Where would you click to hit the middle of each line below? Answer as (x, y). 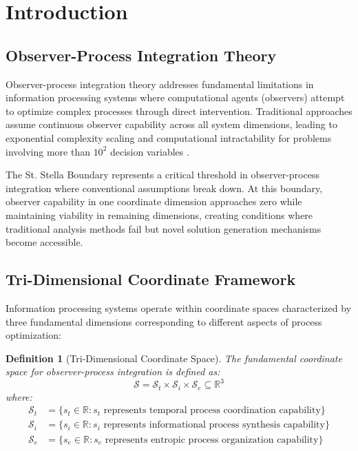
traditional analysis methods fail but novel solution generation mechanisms (164, 228)
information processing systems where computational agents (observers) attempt (175, 97)
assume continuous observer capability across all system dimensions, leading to (171, 124)
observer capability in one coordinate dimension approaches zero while (154, 201)
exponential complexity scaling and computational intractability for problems (169, 137)
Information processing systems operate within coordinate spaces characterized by (179, 307)
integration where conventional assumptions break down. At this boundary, (164, 188)
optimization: (33, 335)
